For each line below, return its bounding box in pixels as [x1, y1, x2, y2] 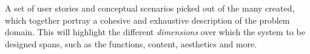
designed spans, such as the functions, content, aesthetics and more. [5, 37, 257, 50]
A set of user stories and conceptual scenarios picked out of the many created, [5, 2, 295, 14]
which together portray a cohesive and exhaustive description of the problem [5, 13, 290, 26]
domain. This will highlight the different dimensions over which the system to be [5, 25, 305, 38]
